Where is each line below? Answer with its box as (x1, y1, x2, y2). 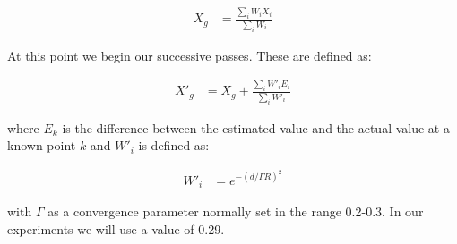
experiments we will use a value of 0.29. (7, 220, 225, 239)
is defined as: (138, 136, 210, 155)
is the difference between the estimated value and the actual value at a (62, 118, 450, 137)
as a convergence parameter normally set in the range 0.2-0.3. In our (47, 202, 424, 221)
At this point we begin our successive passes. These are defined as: (7, 46, 372, 64)
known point (7, 136, 76, 155)
